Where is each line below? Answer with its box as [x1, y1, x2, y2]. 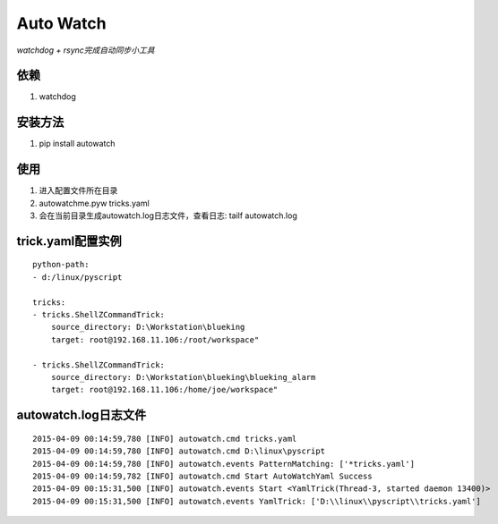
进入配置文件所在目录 [39, 185, 118, 196]
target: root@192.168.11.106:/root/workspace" [50, 334, 260, 344]
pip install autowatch [39, 139, 116, 149]
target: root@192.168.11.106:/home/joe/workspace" [50, 385, 279, 395]
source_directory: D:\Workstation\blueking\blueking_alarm [50, 372, 316, 382]
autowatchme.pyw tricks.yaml [39, 198, 150, 208]
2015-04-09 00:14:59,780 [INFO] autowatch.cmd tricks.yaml [32, 434, 297, 444]
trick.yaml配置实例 [16, 233, 123, 249]
